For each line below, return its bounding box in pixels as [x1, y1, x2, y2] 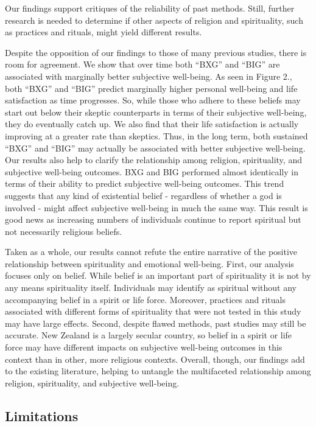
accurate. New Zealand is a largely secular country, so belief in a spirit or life [5, 329, 292, 341]
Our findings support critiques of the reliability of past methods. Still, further [5, 2, 295, 14]
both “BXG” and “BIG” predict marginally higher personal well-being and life [5, 82, 298, 94]
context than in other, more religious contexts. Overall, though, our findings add [5, 352, 305, 365]
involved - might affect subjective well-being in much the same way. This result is [5, 201, 308, 214]
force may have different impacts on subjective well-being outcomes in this [5, 341, 283, 354]
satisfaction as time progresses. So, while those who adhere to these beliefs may [5, 94, 301, 106]
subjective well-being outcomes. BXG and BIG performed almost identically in [5, 165, 298, 178]
